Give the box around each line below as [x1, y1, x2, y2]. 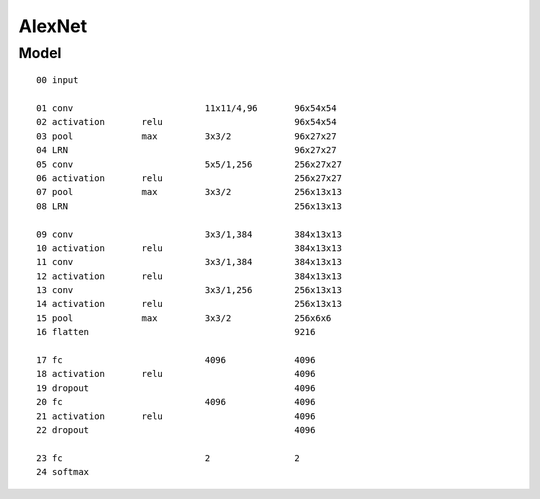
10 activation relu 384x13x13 [36, 242, 342, 254]
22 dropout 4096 [36, 424, 316, 435]
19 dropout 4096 [36, 382, 316, 394]
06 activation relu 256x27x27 [36, 172, 342, 184]
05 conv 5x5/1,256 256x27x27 [36, 158, 342, 170]
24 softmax [36, 466, 90, 478]
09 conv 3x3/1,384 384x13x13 [36, 228, 342, 240]
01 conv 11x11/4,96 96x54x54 [36, 102, 337, 114]
